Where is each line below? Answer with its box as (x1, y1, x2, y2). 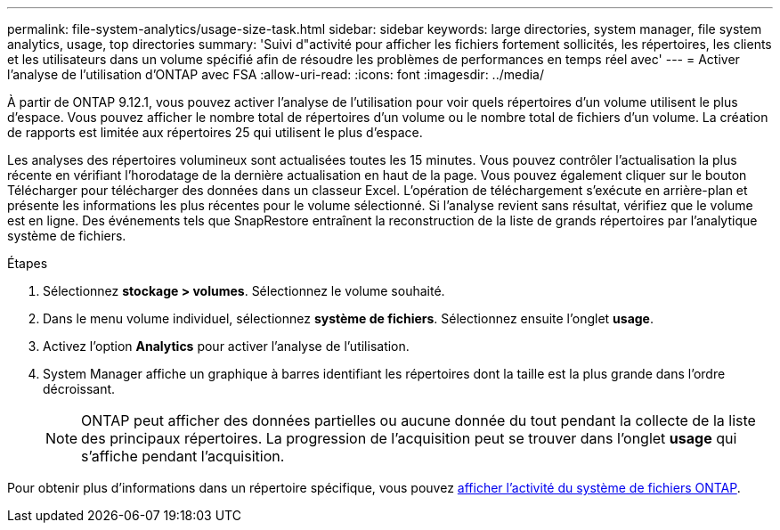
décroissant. (43, 381, 116, 396)
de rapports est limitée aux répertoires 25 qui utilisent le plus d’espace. (7, 125, 423, 140)
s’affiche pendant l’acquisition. (81, 447, 285, 465)
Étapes (7, 256, 48, 271)
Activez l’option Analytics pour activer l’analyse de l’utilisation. (43, 338, 410, 354)
